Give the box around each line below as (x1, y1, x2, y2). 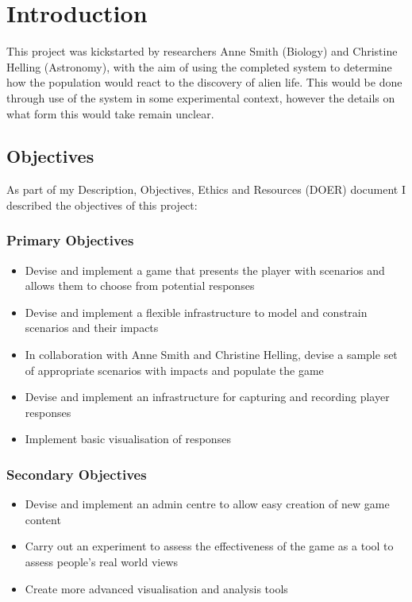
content (25, 511, 61, 527)
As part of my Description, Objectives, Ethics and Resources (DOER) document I (6, 181, 406, 198)
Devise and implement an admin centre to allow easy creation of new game (25, 496, 390, 512)
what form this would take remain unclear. (6, 105, 214, 122)
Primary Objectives (6, 230, 134, 250)
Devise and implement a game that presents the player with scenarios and (25, 261, 385, 278)
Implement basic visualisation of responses (25, 430, 231, 447)
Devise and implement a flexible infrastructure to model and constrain (25, 303, 368, 320)
